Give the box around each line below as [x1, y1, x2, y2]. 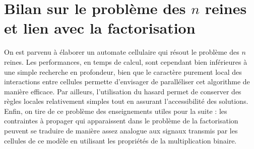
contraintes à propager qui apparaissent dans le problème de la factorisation [4, 115, 238, 126]
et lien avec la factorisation [4, 18, 196, 38]
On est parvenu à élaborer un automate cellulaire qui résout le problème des [4, 47, 239, 57]
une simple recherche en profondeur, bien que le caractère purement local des [4, 66, 242, 77]
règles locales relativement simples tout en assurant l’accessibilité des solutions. [4, 96, 248, 106]
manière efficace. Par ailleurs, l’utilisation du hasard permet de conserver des [4, 86, 241, 96]
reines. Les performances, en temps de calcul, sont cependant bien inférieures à [4, 56, 247, 67]
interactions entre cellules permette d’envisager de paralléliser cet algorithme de [4, 76, 250, 87]
